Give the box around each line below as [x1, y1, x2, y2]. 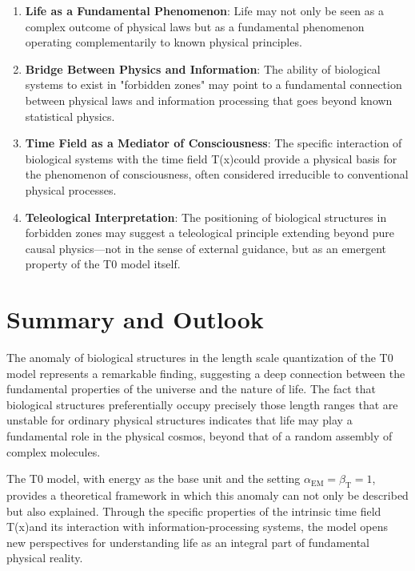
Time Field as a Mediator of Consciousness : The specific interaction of [25, 135, 402, 151]
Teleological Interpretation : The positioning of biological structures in [25, 208, 387, 225]
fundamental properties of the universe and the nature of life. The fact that [6, 380, 376, 397]
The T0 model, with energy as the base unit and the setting [6, 470, 301, 487]
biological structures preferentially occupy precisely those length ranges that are [6, 396, 398, 412]
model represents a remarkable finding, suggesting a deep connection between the [6, 364, 405, 381]
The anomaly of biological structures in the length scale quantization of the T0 [6, 349, 393, 366]
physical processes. [25, 181, 117, 198]
